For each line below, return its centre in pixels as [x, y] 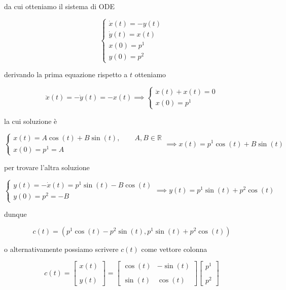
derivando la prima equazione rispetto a [66, 74]
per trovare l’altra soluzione [47, 167]
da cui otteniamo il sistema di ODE [59, 6]
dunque [15, 214]
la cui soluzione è [31, 121]
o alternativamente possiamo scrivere [61, 249]
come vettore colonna [174, 249]
